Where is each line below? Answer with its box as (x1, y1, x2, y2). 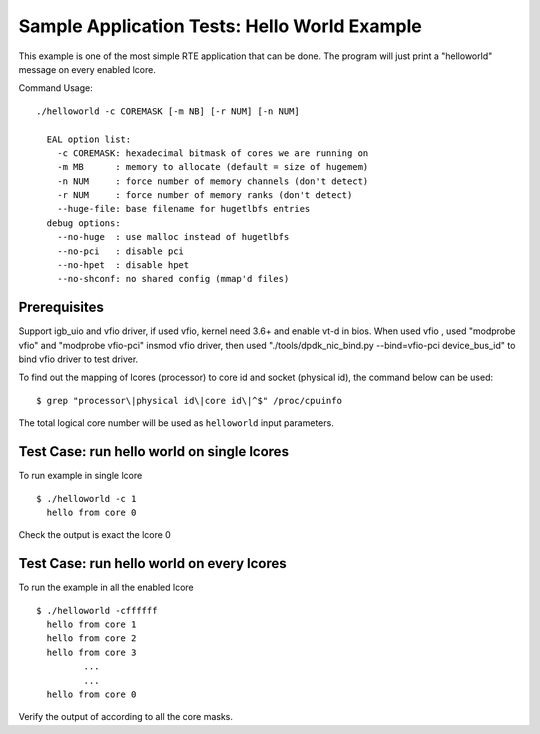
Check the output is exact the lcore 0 (18, 529, 172, 541)
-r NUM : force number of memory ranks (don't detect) (56, 190, 353, 201)
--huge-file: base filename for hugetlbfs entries (56, 203, 311, 215)
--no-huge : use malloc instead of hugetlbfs (56, 231, 290, 243)
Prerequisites (18, 299, 104, 316)
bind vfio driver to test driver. (18, 353, 139, 365)
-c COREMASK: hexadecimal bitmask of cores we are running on (56, 147, 369, 159)
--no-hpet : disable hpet (56, 260, 190, 271)
